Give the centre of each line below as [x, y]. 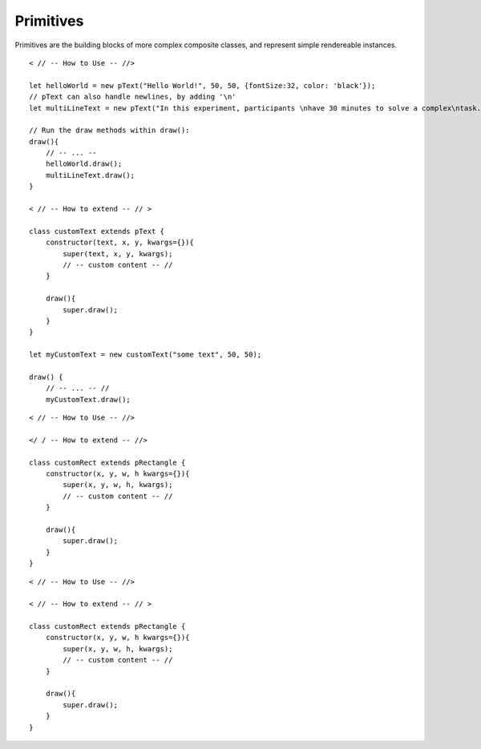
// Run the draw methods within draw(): [109, 131]
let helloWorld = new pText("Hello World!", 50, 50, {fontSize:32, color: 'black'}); [202, 85]
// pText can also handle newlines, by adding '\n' [133, 97]
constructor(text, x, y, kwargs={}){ [119, 243]
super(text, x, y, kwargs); [118, 254]
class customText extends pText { [97, 231]
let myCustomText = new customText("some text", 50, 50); [146, 355]
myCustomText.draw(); [88, 399]
